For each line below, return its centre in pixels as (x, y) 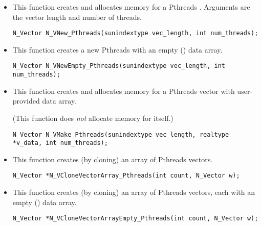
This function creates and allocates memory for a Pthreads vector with (124, 91)
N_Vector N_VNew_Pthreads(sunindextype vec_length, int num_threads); (135, 33)
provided (26, 101)
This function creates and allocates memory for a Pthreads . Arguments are (131, 7)
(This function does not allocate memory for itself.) (93, 118)
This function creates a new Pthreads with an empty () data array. (117, 49)
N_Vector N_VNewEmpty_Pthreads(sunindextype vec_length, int (119, 66)
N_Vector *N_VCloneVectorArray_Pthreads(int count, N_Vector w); (126, 176)
